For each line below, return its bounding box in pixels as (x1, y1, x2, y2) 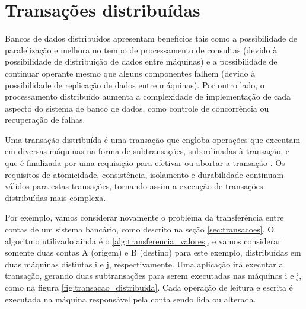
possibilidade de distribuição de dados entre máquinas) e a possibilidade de (5, 55, 278, 68)
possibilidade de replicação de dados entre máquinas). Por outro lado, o (5, 78, 264, 91)
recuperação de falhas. (5, 113, 85, 126)
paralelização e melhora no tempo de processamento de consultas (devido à (5, 43, 278, 56)
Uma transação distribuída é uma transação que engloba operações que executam (5, 133, 301, 145)
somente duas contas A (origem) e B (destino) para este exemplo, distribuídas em (5, 246, 301, 259)
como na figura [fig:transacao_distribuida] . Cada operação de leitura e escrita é (5, 281, 293, 293)
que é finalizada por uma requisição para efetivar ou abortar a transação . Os (5, 157, 285, 169)
